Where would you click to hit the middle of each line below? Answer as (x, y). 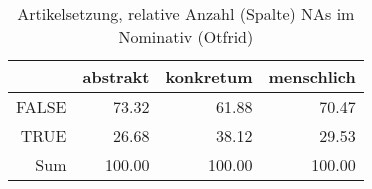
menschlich (312, 76)
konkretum (209, 76)
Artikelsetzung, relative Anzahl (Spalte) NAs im (186, 13)
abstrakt (116, 76)
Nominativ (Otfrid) (186, 36)
